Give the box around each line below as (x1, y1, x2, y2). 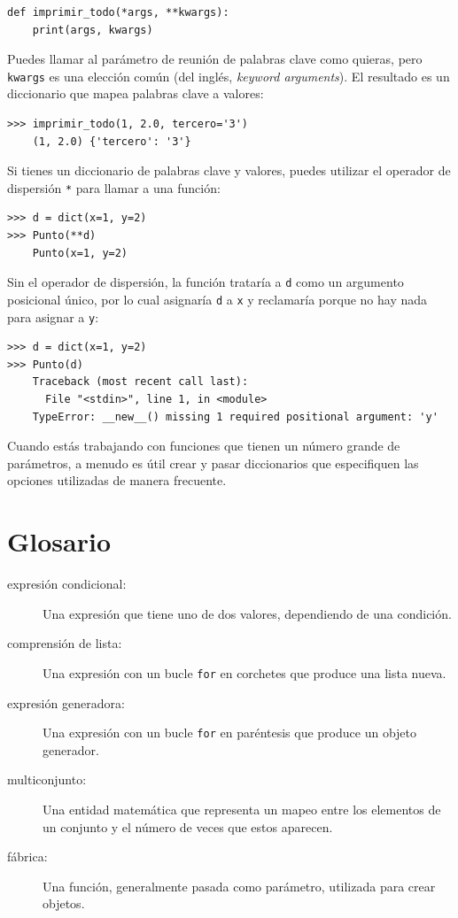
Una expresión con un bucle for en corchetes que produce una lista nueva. (43, 663, 446, 682)
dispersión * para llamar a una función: (7, 178, 221, 197)
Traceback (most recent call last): (32, 375, 249, 389)
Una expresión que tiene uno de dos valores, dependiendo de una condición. (43, 604, 452, 622)
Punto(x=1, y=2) (32, 246, 128, 259)
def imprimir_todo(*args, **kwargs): (7, 6, 229, 19)
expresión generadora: (7, 693, 125, 712)
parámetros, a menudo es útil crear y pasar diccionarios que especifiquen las (7, 453, 419, 472)
